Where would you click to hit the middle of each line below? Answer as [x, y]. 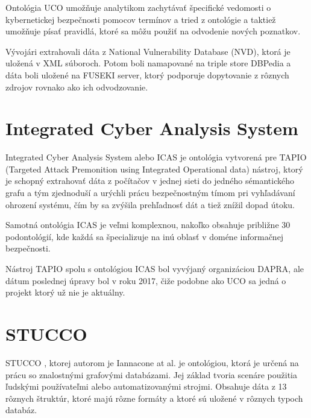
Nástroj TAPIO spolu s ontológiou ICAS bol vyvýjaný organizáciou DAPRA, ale [155, 269]
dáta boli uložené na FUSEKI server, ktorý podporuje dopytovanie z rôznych [147, 74]
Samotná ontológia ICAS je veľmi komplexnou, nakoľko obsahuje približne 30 [148, 225]
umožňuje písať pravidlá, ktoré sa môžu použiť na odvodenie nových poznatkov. [153, 31]
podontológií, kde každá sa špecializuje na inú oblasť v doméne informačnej [145, 236]
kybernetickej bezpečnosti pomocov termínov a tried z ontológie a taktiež [141, 19]
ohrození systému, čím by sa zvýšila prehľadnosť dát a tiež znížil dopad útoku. [150, 204]
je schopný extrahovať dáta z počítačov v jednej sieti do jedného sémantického [150, 181]
